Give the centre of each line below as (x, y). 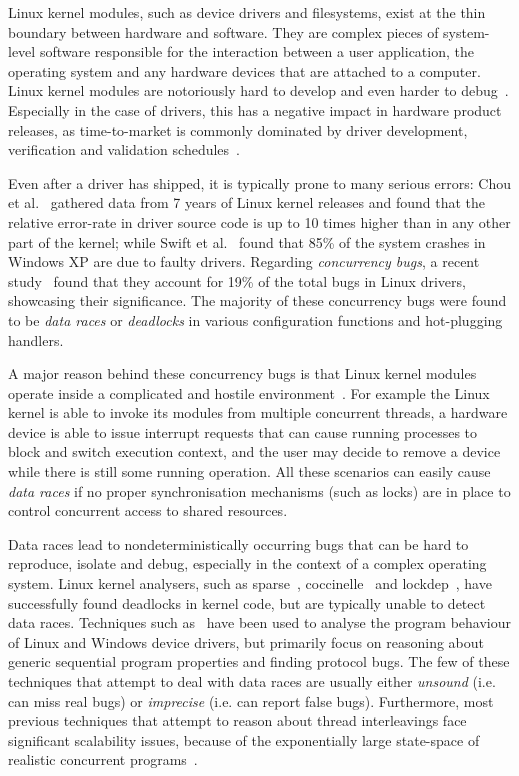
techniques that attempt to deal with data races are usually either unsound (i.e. (252, 681)
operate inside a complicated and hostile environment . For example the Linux (249, 392)
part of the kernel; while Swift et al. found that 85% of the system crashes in (247, 241)
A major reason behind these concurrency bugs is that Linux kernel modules (242, 373)
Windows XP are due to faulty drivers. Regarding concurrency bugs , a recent (244, 261)
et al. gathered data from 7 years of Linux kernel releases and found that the (247, 202)
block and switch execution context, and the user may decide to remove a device (254, 451)
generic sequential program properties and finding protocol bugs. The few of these (259, 661)
